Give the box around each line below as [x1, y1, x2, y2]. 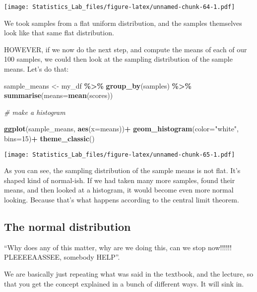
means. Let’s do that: [4, 64, 69, 74]
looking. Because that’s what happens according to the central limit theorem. [4, 195, 239, 205]
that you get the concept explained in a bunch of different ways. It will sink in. [4, 278, 244, 289]
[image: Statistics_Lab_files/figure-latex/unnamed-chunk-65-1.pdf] [4, 151, 235, 158]
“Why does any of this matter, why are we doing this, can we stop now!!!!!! [4, 242, 232, 252]
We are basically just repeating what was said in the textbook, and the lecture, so [4, 269, 254, 279]
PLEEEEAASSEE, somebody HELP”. [4, 252, 120, 262]
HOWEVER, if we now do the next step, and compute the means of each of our [4, 44, 247, 54]
